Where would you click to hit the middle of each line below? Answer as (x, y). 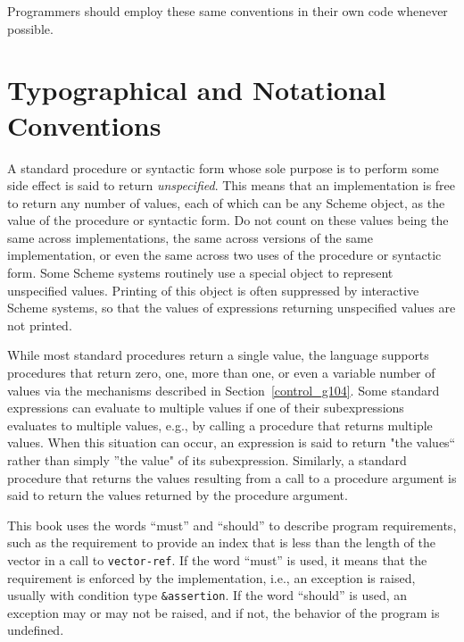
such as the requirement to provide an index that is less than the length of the (221, 542)
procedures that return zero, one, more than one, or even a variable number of (221, 373)
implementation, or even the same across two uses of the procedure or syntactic (224, 255)
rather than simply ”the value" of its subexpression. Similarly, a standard (207, 460)
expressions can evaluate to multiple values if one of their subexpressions (206, 408)
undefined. (36, 630)
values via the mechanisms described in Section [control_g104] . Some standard (224, 390)
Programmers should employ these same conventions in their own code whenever (228, 11)
